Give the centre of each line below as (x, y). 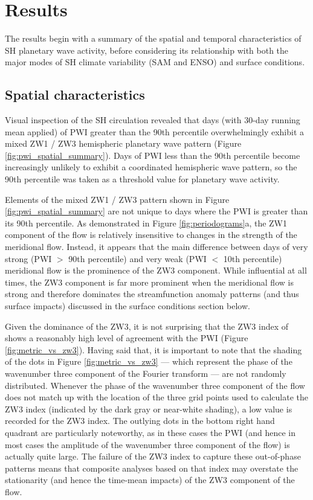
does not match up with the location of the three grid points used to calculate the (156, 397)
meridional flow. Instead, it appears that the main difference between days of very (156, 247)
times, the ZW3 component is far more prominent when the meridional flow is (149, 282)
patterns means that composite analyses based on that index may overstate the (152, 468)
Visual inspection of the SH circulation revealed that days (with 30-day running (153, 120)
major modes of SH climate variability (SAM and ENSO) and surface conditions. (155, 62)
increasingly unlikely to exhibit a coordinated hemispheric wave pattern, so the (151, 167)
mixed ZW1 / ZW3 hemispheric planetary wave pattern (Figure (123, 143)
